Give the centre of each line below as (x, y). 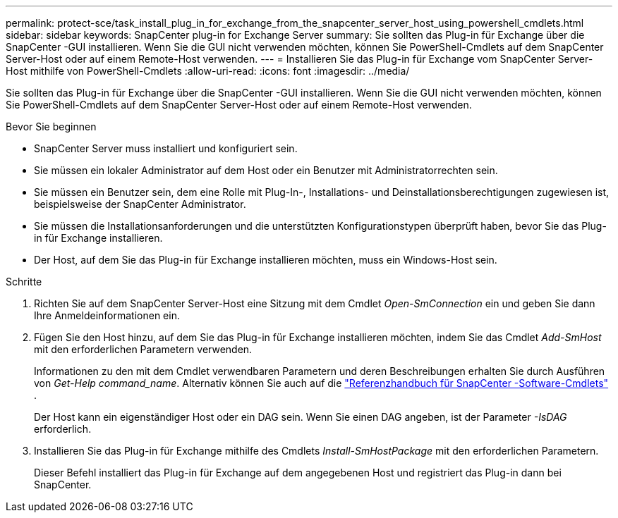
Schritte (24, 282)
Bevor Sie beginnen (51, 127)
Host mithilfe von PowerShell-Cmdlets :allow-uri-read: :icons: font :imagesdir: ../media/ (208, 71)
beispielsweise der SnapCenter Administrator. (140, 204)
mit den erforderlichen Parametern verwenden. (143, 349)
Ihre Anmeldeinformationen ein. (107, 315)
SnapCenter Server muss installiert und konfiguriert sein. (166, 148)
